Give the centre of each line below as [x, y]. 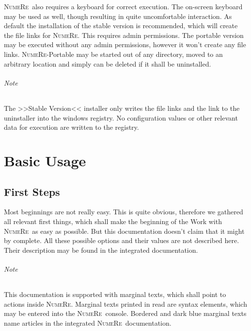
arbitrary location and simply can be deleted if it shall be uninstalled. [108, 63]
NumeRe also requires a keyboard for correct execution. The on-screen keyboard [123, 6]
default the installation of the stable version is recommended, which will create [121, 26]
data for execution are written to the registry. [71, 127]
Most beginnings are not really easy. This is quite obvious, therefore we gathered [124, 212]
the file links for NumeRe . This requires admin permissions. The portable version [124, 35]
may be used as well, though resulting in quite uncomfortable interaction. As [118, 16]
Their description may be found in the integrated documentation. [101, 250]
